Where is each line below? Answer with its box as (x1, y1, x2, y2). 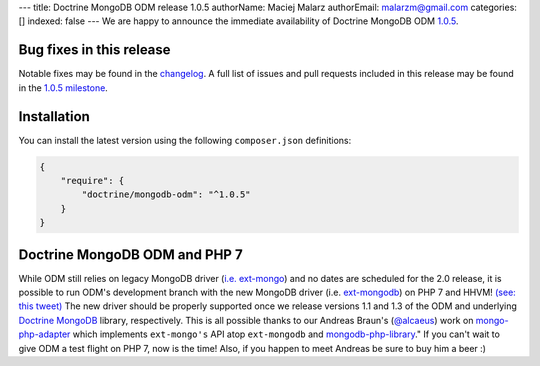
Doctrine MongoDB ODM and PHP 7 (18, 246, 244, 263)
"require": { (60, 175, 125, 186)
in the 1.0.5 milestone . (18, 81, 109, 94)
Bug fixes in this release (18, 41, 171, 59)
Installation (18, 108, 90, 125)
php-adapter (18, 328, 71, 340)
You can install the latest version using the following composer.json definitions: (18, 134, 352, 146)
